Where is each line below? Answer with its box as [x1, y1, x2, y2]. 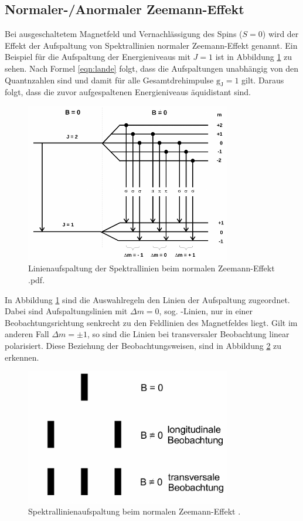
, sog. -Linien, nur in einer [159, 305, 253, 317]
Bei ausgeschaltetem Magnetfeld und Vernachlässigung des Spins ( [5, 28, 243, 40]
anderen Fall [5, 328, 49, 340]
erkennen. [5, 351, 39, 363]
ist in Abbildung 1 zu [215, 51, 292, 63]
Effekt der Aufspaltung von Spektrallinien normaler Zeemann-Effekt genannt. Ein [5, 39, 298, 51]
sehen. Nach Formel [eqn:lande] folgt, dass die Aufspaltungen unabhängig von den [5, 62, 299, 74]
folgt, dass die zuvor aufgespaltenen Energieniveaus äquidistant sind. [5, 86, 251, 98]
